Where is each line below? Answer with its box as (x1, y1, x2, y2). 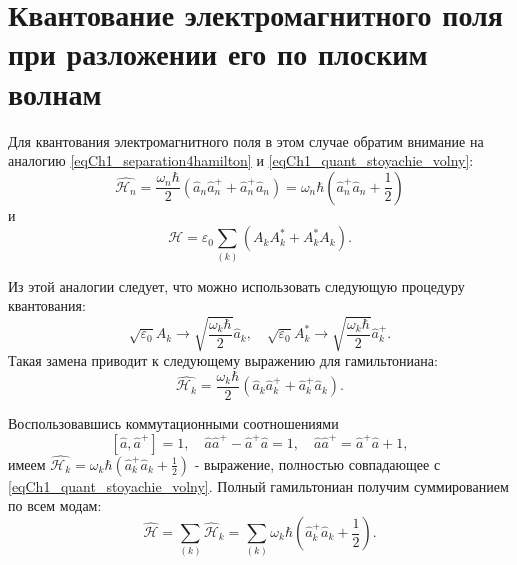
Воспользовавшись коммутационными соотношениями (8, 413, 339, 433)
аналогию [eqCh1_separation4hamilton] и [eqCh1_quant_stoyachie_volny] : (8, 150, 474, 171)
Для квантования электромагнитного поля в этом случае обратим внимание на (8, 130, 484, 151)
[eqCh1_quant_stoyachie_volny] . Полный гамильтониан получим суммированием (8, 475, 509, 496)
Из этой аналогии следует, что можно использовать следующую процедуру (8, 275, 465, 296)
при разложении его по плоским (8, 33, 428, 74)
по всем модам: (8, 495, 102, 516)
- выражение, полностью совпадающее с (194, 453, 441, 474)
